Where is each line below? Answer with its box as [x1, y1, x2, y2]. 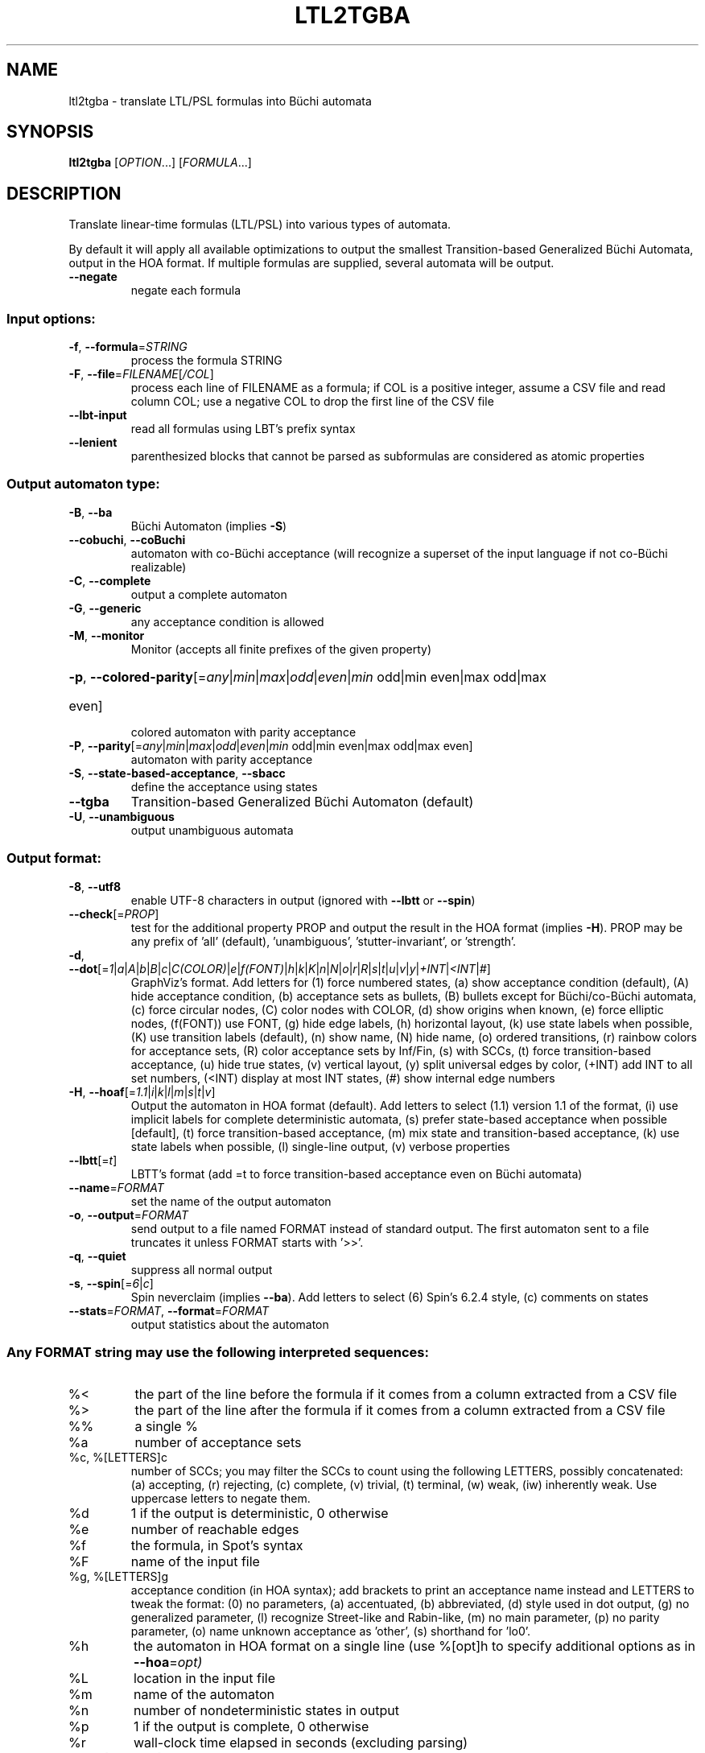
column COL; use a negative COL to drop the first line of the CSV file [130, 394, 494, 409]
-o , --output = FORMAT [68, 1207, 189, 1222]
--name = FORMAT [68, 1180, 164, 1194]
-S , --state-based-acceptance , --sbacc [68, 765, 286, 780]
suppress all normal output [130, 1262, 273, 1277]
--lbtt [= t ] [68, 1153, 117, 1167]
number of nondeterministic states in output [133, 1702, 399, 1719]
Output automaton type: [6, 476, 160, 493]
